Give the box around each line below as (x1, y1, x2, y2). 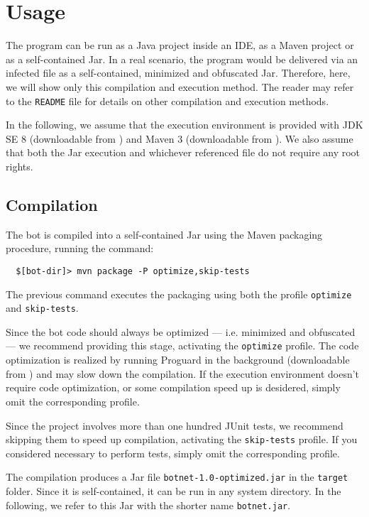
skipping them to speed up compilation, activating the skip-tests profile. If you (6, 432, 358, 447)
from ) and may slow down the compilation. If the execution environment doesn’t (6, 366, 360, 381)
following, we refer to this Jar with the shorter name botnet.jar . (6, 497, 291, 512)
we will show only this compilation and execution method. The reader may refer (6, 79, 354, 94)
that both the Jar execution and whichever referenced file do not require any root (6, 145, 360, 160)
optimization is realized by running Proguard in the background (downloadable (6, 352, 350, 367)
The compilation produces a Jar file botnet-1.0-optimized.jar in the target (6, 469, 348, 484)
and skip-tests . (6, 300, 79, 315)
